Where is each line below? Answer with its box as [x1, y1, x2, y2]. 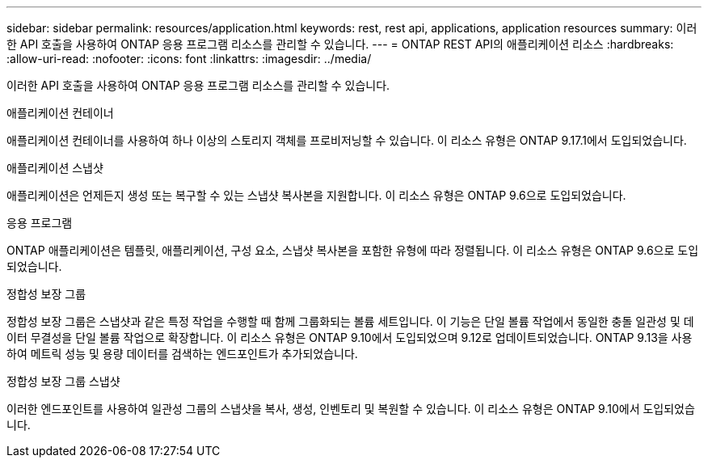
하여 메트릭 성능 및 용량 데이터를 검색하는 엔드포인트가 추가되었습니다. [6, 347, 358, 361]
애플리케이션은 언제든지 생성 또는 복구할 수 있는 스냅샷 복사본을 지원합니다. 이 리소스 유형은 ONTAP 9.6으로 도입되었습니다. [6, 188, 626, 202]
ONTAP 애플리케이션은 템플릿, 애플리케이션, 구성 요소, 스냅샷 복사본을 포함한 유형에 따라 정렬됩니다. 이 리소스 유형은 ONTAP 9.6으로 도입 [6, 243, 699, 257]
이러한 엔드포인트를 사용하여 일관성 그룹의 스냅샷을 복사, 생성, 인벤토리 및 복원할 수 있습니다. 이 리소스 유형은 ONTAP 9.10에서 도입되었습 [6, 402, 695, 415]
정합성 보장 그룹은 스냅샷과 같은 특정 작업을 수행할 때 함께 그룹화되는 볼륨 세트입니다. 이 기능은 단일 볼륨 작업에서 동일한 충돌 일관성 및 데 [6, 314, 694, 328]
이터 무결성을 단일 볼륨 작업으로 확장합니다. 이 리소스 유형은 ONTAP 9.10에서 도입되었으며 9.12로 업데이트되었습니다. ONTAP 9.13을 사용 [6, 331, 693, 344]
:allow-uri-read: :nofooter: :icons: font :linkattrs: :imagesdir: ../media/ [6, 52, 372, 65]
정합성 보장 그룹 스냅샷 [6, 374, 120, 388]
